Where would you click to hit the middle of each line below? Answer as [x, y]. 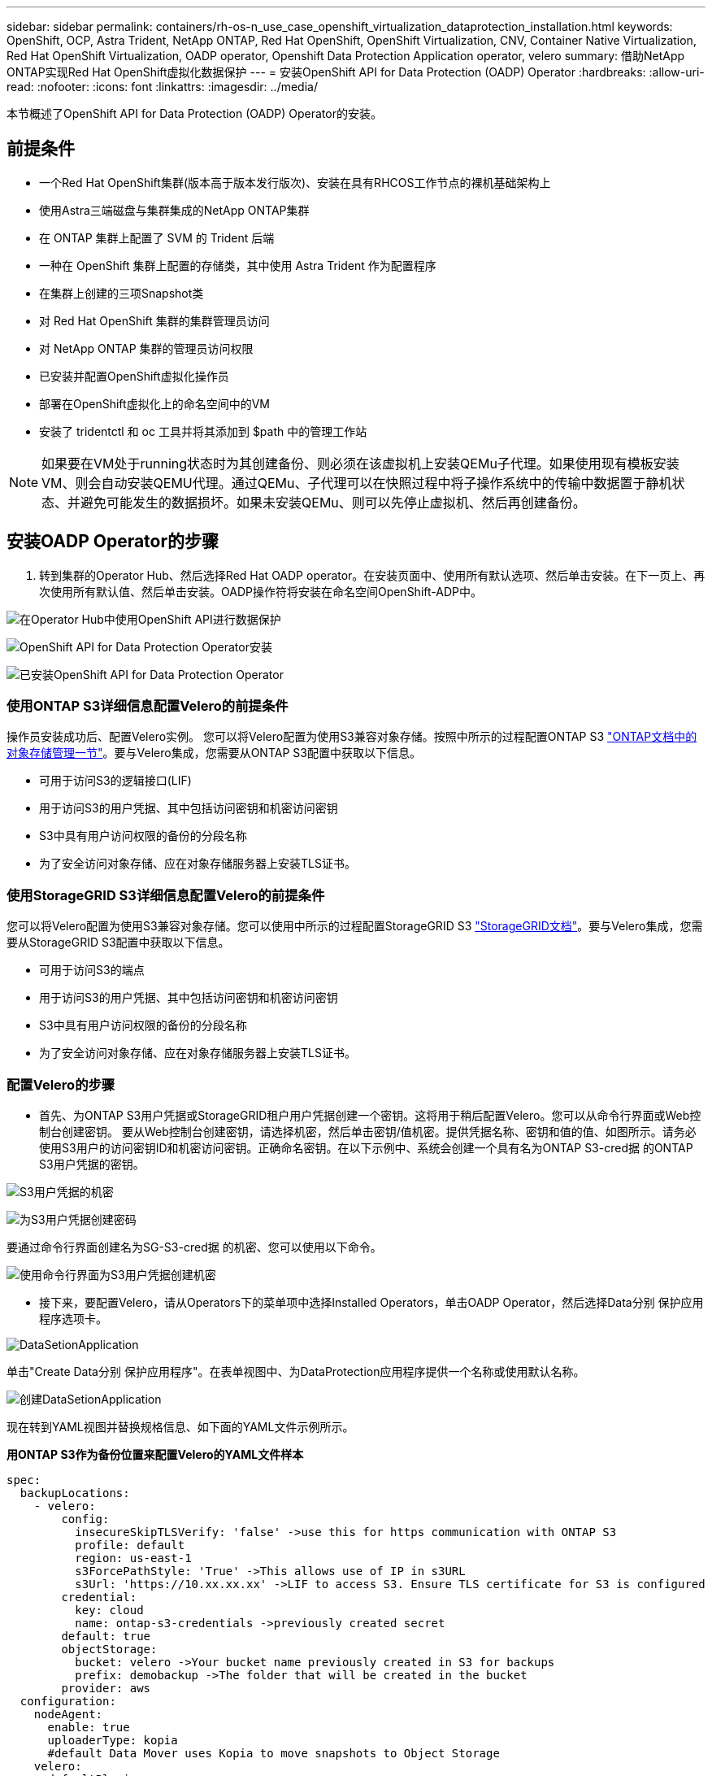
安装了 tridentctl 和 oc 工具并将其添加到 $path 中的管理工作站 [203, 431]
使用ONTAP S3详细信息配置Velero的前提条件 [148, 706]
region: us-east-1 [133, 1558]
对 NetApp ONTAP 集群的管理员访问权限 [146, 348]
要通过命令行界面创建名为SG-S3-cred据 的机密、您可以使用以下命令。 [194, 1247]
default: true [106, 1636]
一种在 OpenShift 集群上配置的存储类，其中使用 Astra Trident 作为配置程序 [238, 265]
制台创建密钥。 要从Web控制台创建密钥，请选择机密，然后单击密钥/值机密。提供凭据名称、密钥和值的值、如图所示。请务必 [368, 1131]
